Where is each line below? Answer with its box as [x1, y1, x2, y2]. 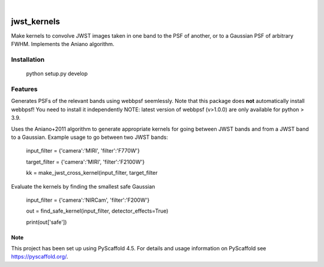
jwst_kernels [11, 16, 60, 26]
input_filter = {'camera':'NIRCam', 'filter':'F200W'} [26, 196, 150, 204]
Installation [11, 56, 45, 64]
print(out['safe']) [26, 219, 67, 226]
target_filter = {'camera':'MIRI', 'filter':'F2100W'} [26, 158, 145, 165]
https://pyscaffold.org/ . [11, 253, 68, 260]
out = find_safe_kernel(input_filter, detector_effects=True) [26, 207, 169, 215]
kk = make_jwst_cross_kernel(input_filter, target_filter [26, 169, 158, 177]
